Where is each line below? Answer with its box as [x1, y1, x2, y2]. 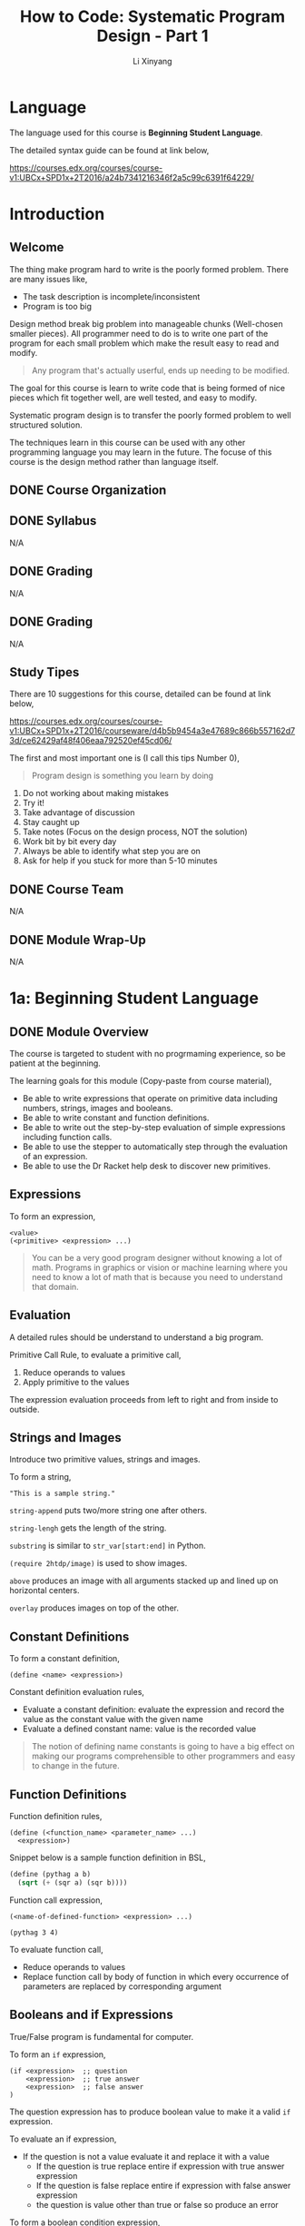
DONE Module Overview [9, 1024, 150, 1039]
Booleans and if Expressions [9, 2007, 174, 2023]
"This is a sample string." [9, 1489, 116, 1499]
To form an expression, [9, 1210, 96, 1222]
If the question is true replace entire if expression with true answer [35, 2161, 285, 2172]
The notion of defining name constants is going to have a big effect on [31, 1741, 295, 1752]
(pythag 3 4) [9, 1927, 59, 1937]
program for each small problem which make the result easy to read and [9, 338, 280, 349]
